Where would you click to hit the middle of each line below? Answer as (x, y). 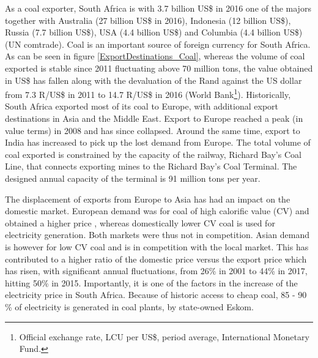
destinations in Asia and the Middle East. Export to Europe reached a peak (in (154, 118)
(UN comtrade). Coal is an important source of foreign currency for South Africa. (158, 44)
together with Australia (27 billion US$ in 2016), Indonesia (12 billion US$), (148, 20)
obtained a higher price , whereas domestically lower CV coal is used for (140, 222)
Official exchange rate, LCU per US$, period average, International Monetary (164, 336)
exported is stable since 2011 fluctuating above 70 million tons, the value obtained (159, 68)
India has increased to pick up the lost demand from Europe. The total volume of (158, 142)
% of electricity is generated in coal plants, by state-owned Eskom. (129, 306)
